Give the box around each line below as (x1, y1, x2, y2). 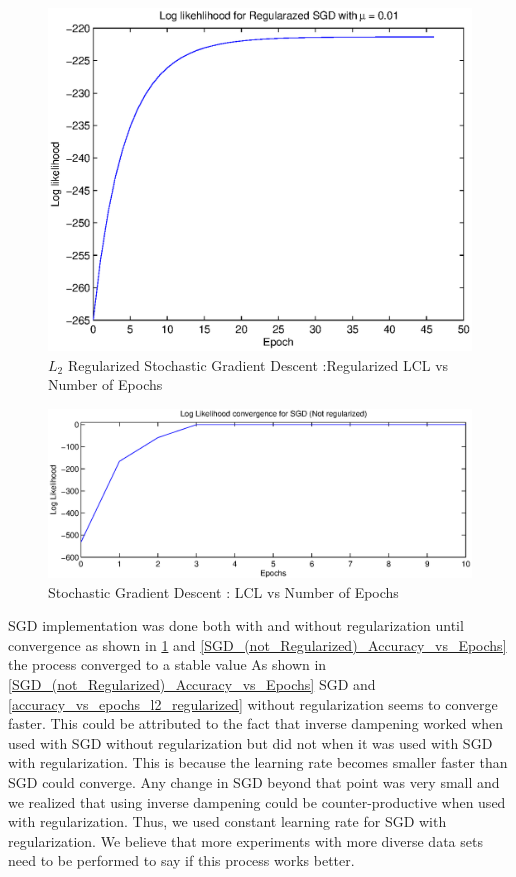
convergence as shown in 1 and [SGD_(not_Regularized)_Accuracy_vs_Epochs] (8, 634, 507, 655)
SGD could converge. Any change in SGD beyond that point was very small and (8, 771, 500, 792)
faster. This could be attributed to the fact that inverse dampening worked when (8, 713, 504, 734)
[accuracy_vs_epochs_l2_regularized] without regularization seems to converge (8, 693, 498, 714)
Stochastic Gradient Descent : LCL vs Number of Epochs (48, 581, 399, 602)
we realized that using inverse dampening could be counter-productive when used (8, 791, 506, 812)
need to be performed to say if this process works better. (8, 850, 355, 871)
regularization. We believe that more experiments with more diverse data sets (8, 830, 483, 851)
